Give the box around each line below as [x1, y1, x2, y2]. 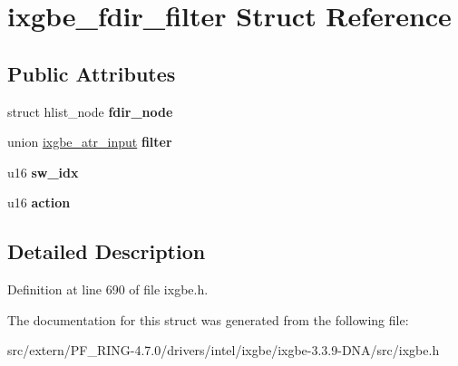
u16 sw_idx [7, 162, 79, 181]
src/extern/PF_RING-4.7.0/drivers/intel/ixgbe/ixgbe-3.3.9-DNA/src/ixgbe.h [7, 341, 440, 360]
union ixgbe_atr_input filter [7, 132, 172, 151]
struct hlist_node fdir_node [7, 101, 173, 120]
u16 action [7, 193, 71, 212]
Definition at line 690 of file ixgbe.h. [7, 280, 209, 299]
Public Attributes [7, 59, 176, 87]
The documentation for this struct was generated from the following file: [7, 310, 409, 329]
